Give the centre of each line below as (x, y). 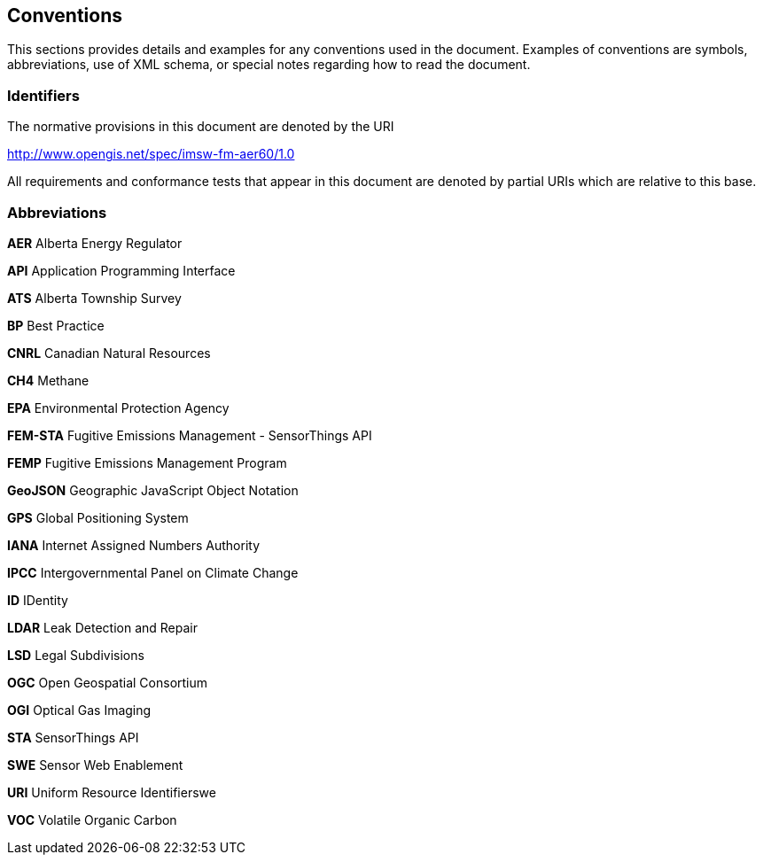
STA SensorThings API (73, 737)
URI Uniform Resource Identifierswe (112, 792)
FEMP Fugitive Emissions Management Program (147, 462)
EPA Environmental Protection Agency (118, 408)
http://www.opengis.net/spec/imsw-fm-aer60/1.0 (151, 154)
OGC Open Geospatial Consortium (108, 682)
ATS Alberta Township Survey (94, 298)
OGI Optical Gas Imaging (79, 710)
